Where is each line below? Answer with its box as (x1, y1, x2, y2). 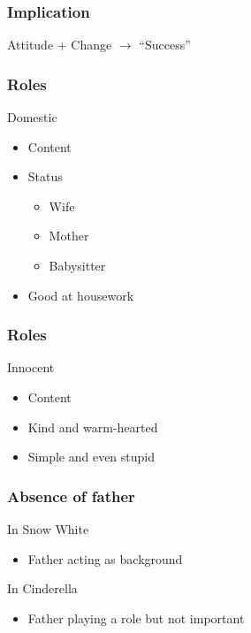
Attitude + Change (7, 35, 112, 54)
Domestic (7, 108, 57, 126)
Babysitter (49, 256, 106, 274)
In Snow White (7, 520, 89, 538)
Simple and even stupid (27, 447, 156, 466)
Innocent (7, 358, 55, 377)
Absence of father (7, 484, 135, 507)
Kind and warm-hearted (27, 417, 158, 436)
